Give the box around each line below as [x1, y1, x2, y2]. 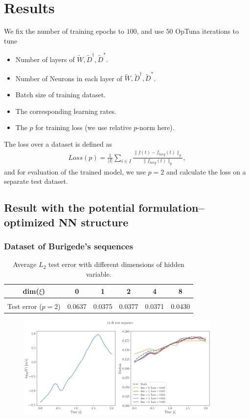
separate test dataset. [4, 176, 68, 186]
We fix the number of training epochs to [4, 26, 124, 36]
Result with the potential [4, 200, 135, 215]
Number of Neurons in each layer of [15, 73, 122, 83]
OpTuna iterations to [175, 26, 239, 36]
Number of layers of [15, 54, 75, 65]
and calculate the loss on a [166, 166, 246, 176]
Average [13, 259, 37, 269]
